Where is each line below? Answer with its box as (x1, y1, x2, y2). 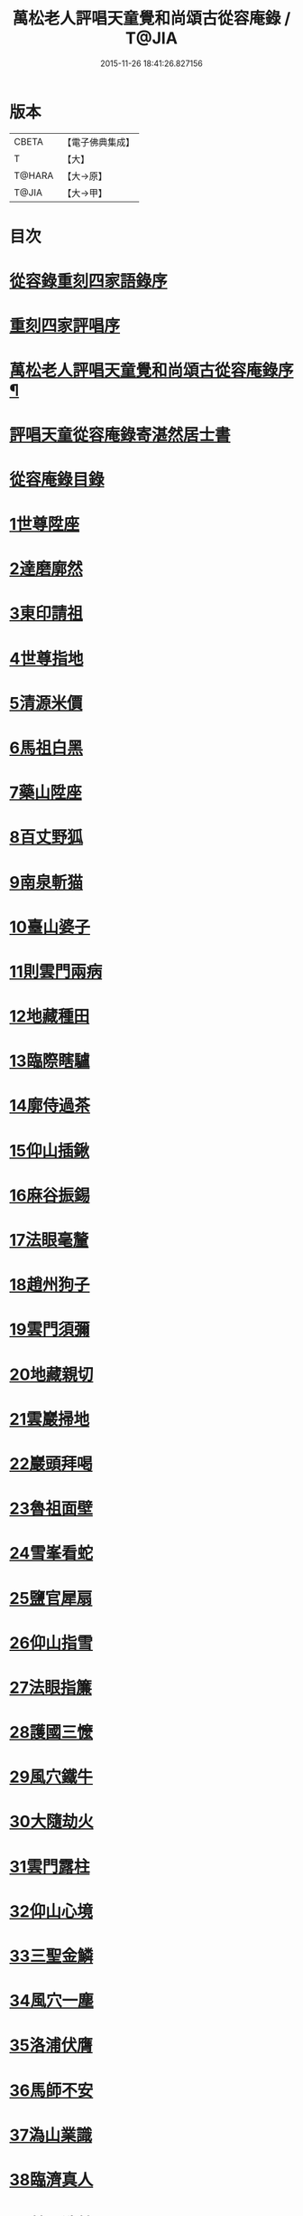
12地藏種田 (9, 1006, 90, 1027)
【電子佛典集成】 (62, 136, 135, 148)
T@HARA (14, 169, 54, 182)
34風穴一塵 (9, 1991, 95, 2012)
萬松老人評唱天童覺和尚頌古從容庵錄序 (9, 361, 295, 381)
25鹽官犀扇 (9, 1588, 93, 1608)
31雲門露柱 (9, 1856, 90, 1877)
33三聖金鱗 (9, 1946, 94, 1966)
